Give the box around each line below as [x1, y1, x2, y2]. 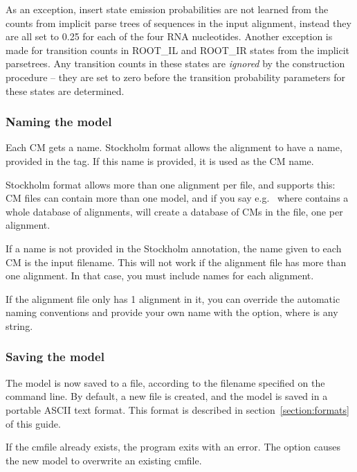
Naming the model [6, 113, 112, 130]
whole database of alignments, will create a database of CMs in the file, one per [6, 204, 343, 218]
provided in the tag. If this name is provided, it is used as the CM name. [6, 153, 314, 168]
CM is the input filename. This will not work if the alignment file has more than [6, 254, 347, 269]
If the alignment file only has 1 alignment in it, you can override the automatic [6, 291, 340, 306]
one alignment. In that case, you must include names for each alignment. [6, 268, 314, 283]
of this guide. [6, 416, 61, 430]
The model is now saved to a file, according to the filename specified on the [6, 375, 325, 390]
